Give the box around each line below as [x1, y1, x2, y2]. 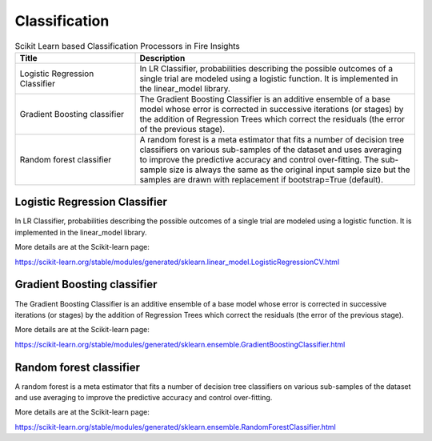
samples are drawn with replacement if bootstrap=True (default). [139, 174, 384, 185]
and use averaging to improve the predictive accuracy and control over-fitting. [14, 392, 273, 402]
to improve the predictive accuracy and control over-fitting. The [139, 154, 379, 165]
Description [139, 52, 186, 63]
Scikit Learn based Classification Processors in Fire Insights [14, 40, 240, 51]
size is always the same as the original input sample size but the [169, 164, 411, 175]
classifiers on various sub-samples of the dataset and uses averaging [139, 144, 402, 155]
